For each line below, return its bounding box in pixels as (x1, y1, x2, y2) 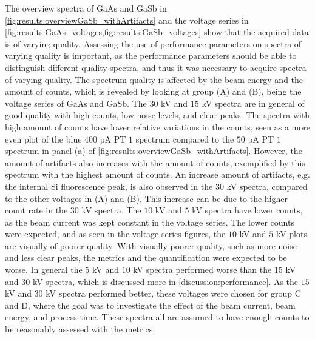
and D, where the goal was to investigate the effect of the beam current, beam (5, 298, 296, 311)
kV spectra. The (81, 204, 141, 216)
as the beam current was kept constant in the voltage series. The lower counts (5, 215, 294, 228)
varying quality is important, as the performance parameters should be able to (5, 49, 297, 62)
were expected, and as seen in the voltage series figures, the (5, 227, 226, 240)
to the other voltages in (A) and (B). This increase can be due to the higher (5, 192, 288, 204)
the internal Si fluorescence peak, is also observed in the (5, 180, 213, 192)
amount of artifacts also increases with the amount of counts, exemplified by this (5, 156, 305, 169)
